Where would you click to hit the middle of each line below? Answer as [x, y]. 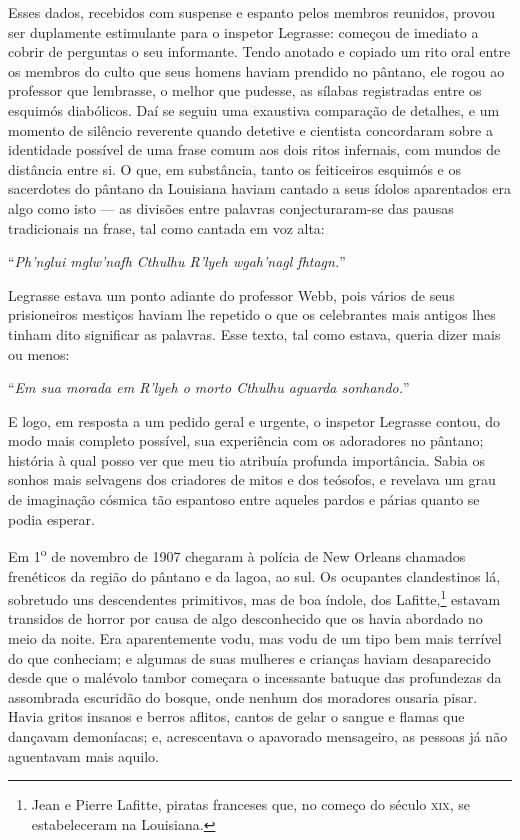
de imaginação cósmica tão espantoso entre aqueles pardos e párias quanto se [244, 499]
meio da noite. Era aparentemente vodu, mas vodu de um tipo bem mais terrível [255, 637]
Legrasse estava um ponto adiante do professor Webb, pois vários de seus [231, 294]
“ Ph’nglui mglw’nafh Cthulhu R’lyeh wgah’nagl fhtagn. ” [177, 261]
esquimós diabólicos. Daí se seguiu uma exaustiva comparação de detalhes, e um [254, 109]
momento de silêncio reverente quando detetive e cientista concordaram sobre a [250, 129]
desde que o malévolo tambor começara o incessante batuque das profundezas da [255, 677]
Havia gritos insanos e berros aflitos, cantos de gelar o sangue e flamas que [236, 716]
